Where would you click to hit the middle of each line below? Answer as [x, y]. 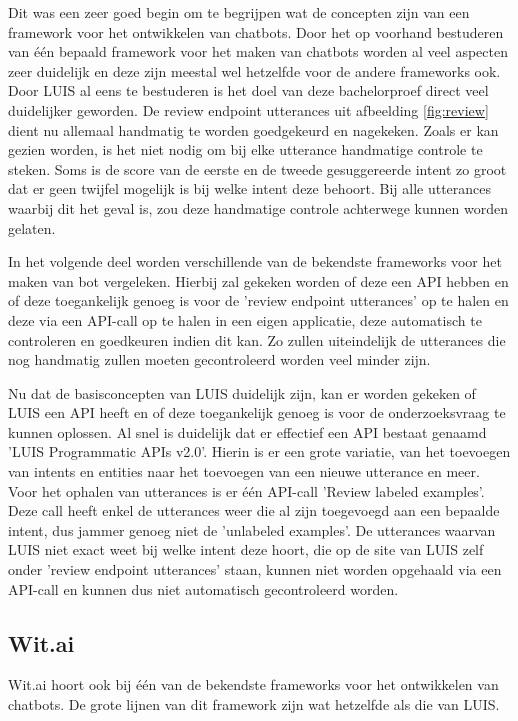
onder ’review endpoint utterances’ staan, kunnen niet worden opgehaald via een [255, 569]
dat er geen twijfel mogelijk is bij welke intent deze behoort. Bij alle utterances [250, 188]
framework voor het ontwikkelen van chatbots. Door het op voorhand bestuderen [256, 31]
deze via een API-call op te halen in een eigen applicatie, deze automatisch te [245, 319]
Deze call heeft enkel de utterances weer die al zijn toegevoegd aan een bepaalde [254, 510]
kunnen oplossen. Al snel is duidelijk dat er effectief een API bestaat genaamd [247, 431]
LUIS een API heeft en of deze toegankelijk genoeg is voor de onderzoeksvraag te [257, 412]
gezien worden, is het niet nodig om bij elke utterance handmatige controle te [245, 149]
